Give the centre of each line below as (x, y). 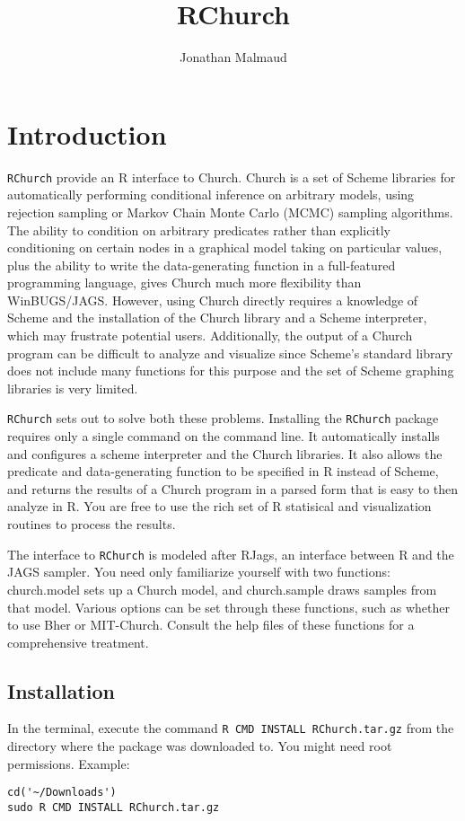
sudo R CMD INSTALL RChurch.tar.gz (114, 807)
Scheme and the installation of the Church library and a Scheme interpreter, (217, 318)
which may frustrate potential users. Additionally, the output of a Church (210, 335)
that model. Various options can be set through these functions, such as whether (228, 607)
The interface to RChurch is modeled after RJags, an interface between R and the (231, 554)
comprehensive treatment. (78, 642)
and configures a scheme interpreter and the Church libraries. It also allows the (225, 453)
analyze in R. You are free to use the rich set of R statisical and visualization (219, 506)
